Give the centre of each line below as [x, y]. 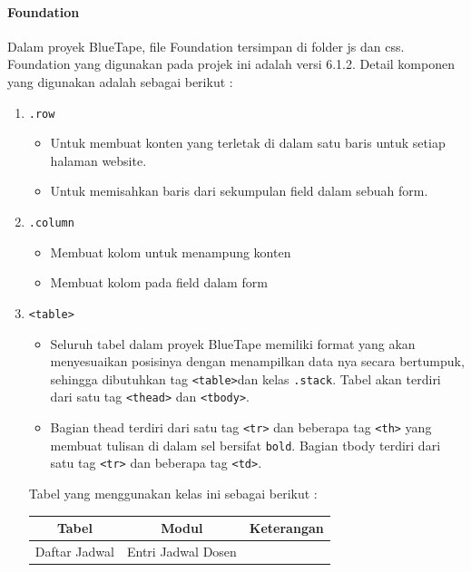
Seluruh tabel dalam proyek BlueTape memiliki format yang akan [233, 343]
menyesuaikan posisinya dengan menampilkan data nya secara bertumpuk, [257, 361]
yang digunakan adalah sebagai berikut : [120, 81]
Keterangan [286, 528]
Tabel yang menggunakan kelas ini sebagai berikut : [173, 493]
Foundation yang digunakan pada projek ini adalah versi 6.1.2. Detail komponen [231, 64]
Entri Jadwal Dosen [182, 551]
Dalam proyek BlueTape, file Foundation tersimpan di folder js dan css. [206, 46]
